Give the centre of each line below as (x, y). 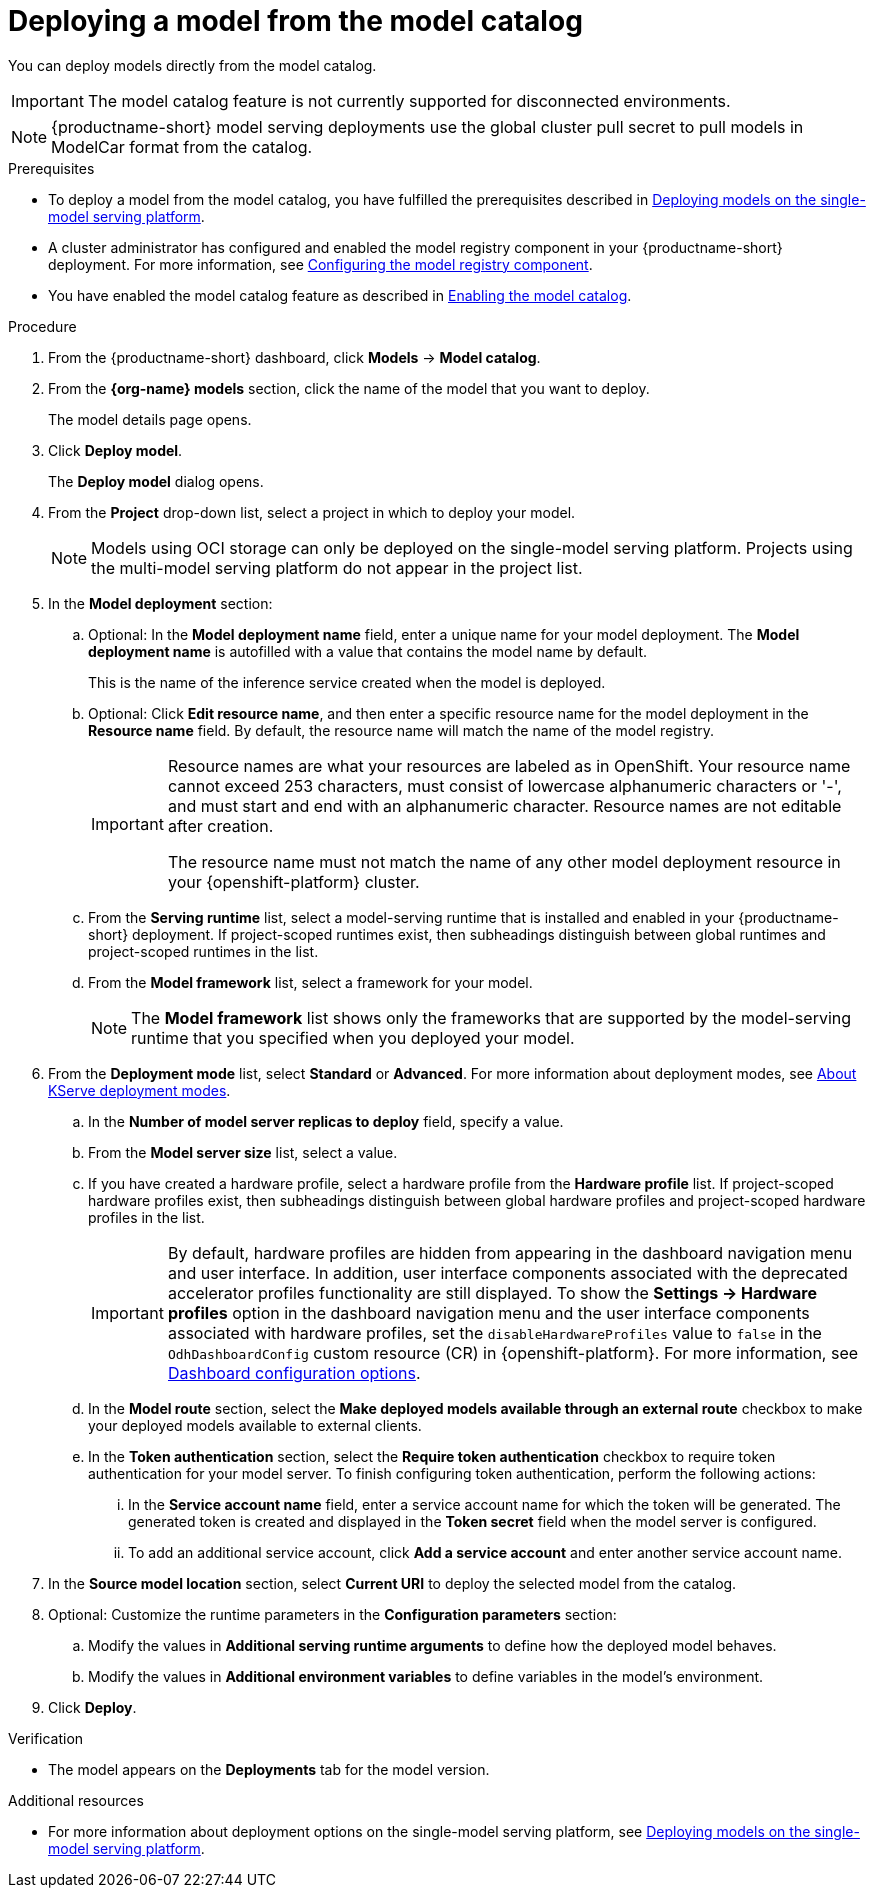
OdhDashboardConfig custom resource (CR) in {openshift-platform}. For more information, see (513, 1352)
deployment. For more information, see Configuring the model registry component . (320, 264)
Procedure (42, 326)
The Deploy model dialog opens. (156, 481)
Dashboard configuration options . (294, 1372)
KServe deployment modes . (139, 1090)
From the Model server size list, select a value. (243, 1152)
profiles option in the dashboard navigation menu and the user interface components (488, 1312)
